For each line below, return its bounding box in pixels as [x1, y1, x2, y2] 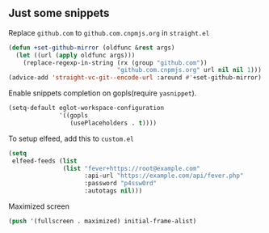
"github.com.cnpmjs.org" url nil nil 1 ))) [116, 66, 263, 74]
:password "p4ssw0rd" [84, 180, 158, 188]
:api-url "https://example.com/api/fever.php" [84, 172, 244, 180]
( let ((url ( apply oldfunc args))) [15, 51, 136, 59]
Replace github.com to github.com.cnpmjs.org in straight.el [8, 28, 210, 37]
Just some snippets [8, 6, 110, 20]
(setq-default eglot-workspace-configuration [8, 104, 164, 112]
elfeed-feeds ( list [11, 157, 78, 165]
